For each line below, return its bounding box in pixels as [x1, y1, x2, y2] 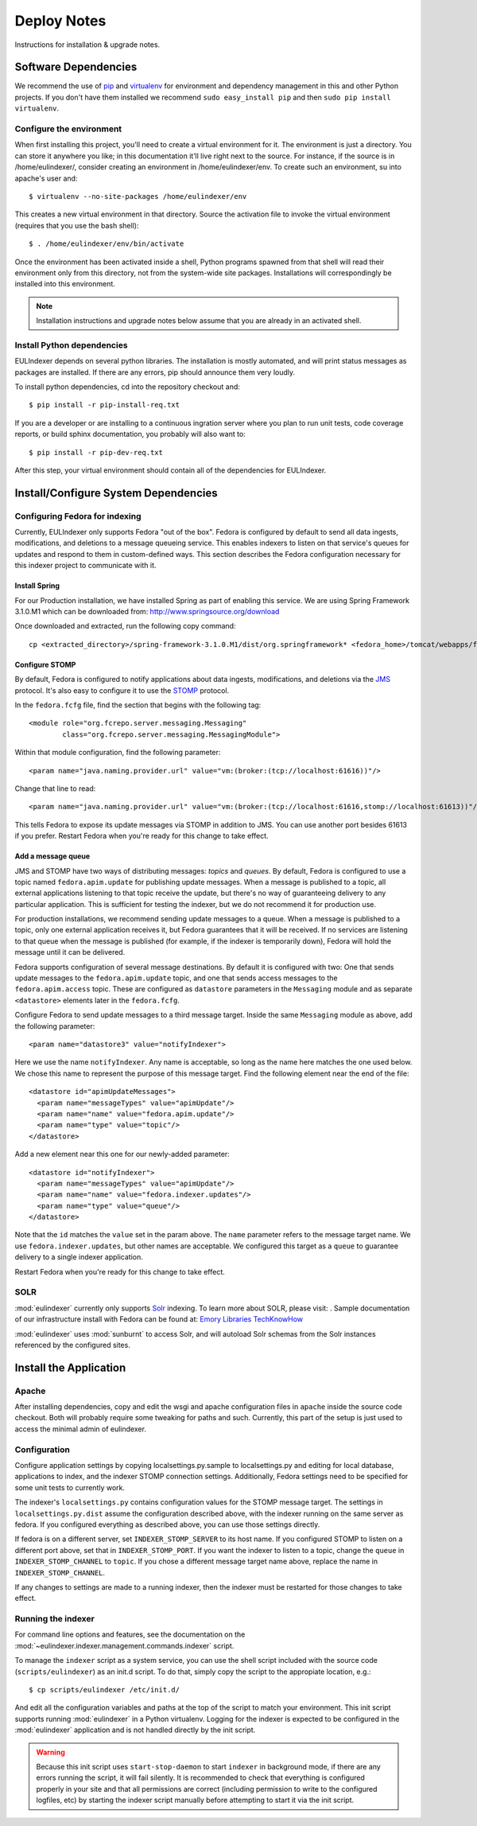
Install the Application [14, 1361, 126, 1374]
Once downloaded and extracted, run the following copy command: [14, 621, 236, 631]
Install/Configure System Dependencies [14, 486, 218, 500]
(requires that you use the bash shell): [14, 220, 139, 230]
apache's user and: [14, 173, 78, 183]
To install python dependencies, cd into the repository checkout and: [14, 382, 240, 391]
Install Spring [14, 581, 60, 590]
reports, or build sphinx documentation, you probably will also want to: [14, 430, 246, 439]
